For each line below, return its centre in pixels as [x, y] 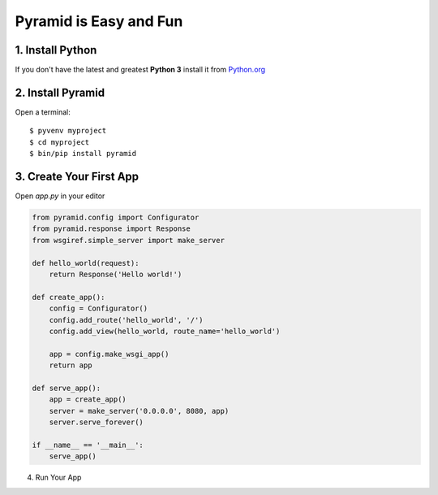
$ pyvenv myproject [68, 131]
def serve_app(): [67, 388]
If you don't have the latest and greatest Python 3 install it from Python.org [140, 70]
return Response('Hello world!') [116, 274]
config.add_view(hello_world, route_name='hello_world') [165, 331]
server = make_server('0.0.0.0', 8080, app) [139, 411]
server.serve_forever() [96, 422]
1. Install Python [56, 50]
